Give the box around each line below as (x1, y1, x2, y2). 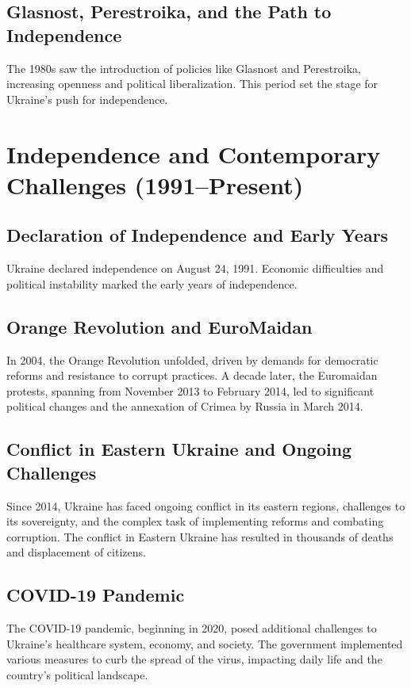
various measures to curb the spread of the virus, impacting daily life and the (6, 651, 382, 667)
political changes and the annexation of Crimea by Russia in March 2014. (6, 398, 363, 415)
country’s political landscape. (6, 666, 148, 682)
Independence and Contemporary (6, 137, 381, 170)
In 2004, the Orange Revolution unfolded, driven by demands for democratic (6, 351, 378, 368)
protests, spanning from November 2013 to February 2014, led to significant (6, 382, 375, 399)
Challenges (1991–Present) (6, 168, 304, 201)
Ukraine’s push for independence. (6, 90, 168, 107)
